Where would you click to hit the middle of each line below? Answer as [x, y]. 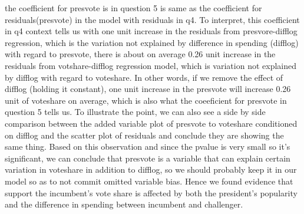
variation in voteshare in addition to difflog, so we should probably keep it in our [151, 169]
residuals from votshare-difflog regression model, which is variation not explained [151, 65]
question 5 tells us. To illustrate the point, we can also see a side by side [135, 112]
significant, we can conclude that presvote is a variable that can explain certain [148, 158]
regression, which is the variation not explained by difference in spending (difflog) [152, 42]
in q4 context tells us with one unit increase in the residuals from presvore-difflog [151, 31]
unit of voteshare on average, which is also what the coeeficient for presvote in [146, 100]
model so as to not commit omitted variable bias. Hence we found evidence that [149, 181]
